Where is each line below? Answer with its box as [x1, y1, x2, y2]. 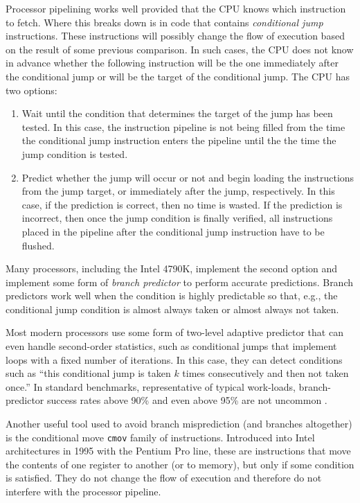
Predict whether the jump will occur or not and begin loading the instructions [21, 170, 354, 184]
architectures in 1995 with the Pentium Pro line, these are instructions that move [6, 443, 351, 458]
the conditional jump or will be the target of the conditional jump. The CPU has [6, 69, 350, 83]
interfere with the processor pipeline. [6, 484, 161, 499]
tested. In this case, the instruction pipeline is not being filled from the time [21, 119, 345, 134]
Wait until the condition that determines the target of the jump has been [21, 106, 333, 121]
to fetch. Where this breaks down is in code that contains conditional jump [6, 15, 323, 29]
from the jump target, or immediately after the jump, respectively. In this [21, 184, 335, 198]
